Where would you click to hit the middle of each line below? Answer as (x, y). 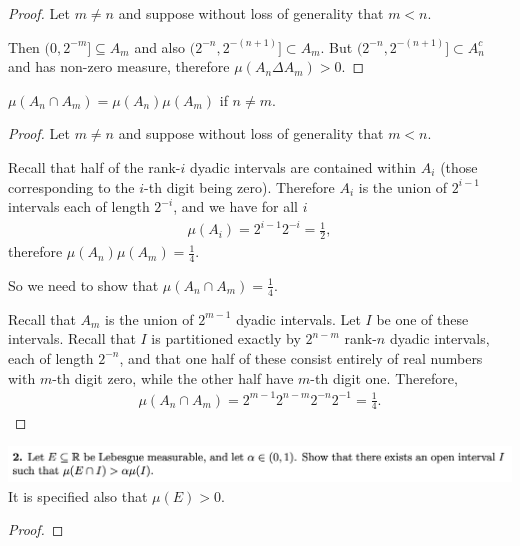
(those (459, 166)
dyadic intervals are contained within (303, 166)
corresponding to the (71, 186)
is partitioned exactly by (226, 338)
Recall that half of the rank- (94, 166)
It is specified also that (78, 495)
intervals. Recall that (72, 338)
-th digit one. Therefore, (384, 377)
